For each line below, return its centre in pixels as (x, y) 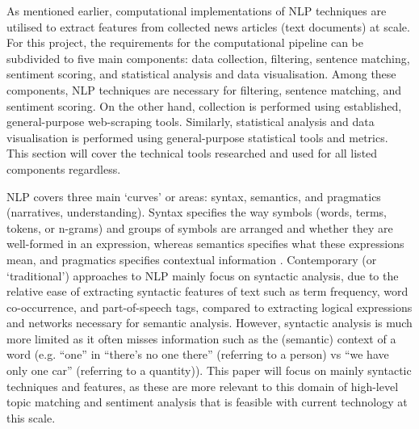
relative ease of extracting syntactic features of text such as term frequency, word (207, 291)
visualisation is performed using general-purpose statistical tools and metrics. (197, 137)
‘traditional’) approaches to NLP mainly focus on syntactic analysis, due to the (203, 275)
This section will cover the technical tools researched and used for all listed (192, 153)
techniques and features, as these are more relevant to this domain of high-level (203, 386)
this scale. (31, 417)
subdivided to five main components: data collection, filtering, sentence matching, (208, 58)
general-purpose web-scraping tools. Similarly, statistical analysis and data (191, 122)
